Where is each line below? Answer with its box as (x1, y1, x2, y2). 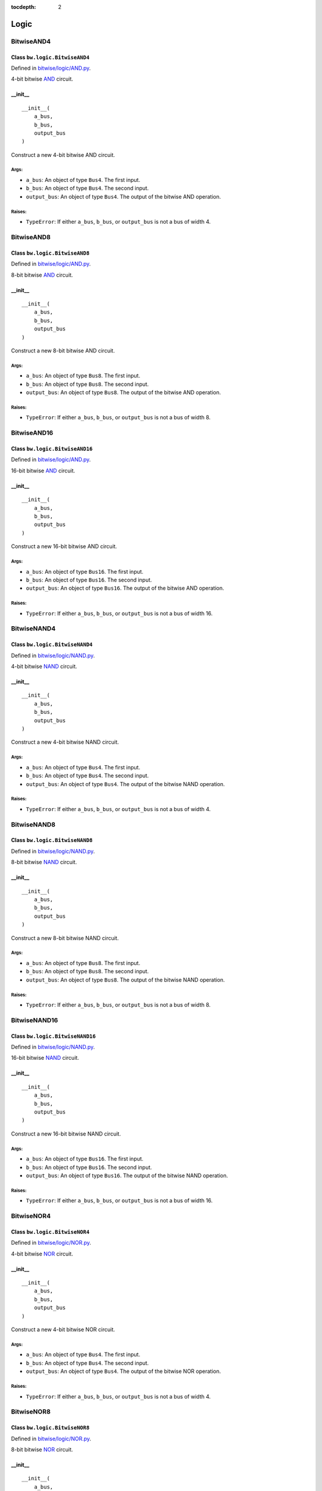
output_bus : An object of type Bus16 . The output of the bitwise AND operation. (26, 584, 224, 592)
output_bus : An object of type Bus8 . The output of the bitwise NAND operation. (26, 976, 225, 983)
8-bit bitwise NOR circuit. (11, 1446, 73, 1453)
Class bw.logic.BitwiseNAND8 (11, 837, 93, 844)
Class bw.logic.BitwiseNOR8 (11, 1424, 89, 1431)
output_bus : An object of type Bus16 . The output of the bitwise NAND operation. (26, 1172, 228, 1179)
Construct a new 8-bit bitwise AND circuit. (11, 347, 115, 354)
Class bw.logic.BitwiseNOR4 (11, 1228, 89, 1235)
